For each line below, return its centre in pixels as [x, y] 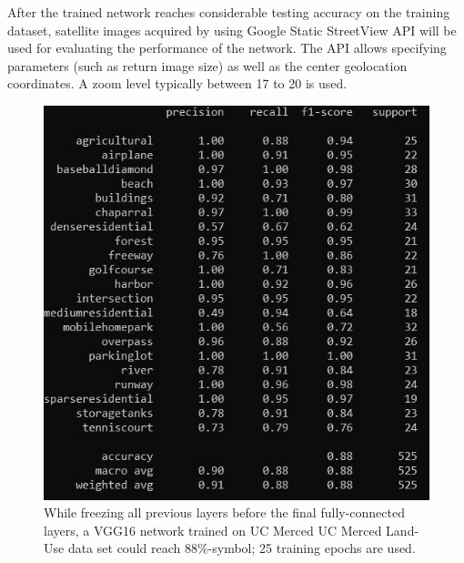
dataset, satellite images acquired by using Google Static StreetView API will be [232, 30]
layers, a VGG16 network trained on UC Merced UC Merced [213, 530]
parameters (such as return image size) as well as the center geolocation [207, 65]
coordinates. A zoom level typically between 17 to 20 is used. [177, 83]
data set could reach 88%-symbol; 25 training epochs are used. [242, 548]
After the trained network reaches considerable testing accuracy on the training [229, 12]
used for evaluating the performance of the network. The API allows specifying [227, 48]
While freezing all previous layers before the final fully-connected [224, 512]
